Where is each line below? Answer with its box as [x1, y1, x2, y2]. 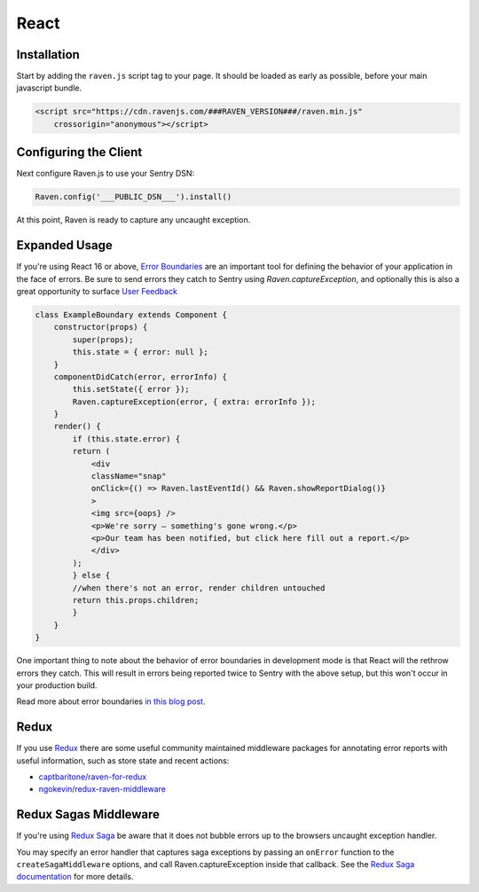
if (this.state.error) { [72, 434, 181, 443]
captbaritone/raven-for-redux [38, 771, 147, 782]
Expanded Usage [16, 238, 113, 253]
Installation [16, 47, 80, 62]
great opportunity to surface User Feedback [16, 286, 177, 296]
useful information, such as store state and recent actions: [16, 755, 230, 766]
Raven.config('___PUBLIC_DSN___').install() [35, 192, 232, 202]
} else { [72, 570, 111, 581]
